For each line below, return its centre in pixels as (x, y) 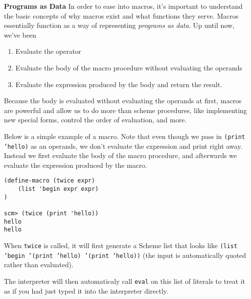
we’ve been (20, 34)
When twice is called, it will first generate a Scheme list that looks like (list (121, 245)
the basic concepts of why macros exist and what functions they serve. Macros (121, 15)
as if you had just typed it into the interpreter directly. (86, 290)
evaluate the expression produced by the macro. (76, 165)
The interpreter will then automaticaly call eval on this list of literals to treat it (125, 281)
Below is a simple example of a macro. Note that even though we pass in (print (125, 136)
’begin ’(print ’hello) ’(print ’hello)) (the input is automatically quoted (125, 255)
